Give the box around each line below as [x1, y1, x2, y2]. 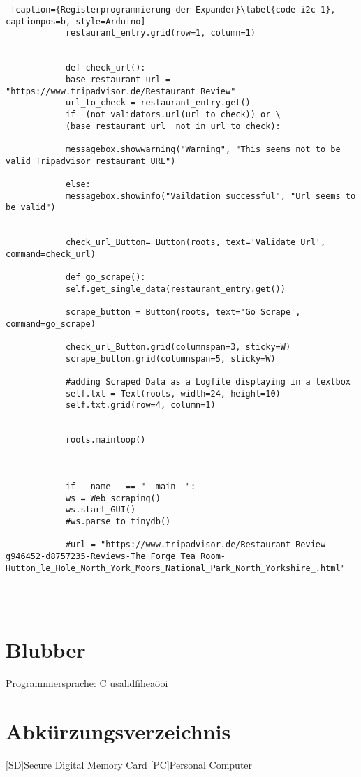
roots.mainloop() [65, 435, 146, 445]
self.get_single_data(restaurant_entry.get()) [65, 283, 286, 294]
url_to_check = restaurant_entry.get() [65, 98, 251, 108]
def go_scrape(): [65, 272, 146, 283]
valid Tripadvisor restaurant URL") [6, 156, 176, 166]
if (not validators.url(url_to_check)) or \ [65, 109, 281, 119]
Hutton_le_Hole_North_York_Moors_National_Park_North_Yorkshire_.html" [6, 563, 346, 573]
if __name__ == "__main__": [65, 481, 196, 491]
